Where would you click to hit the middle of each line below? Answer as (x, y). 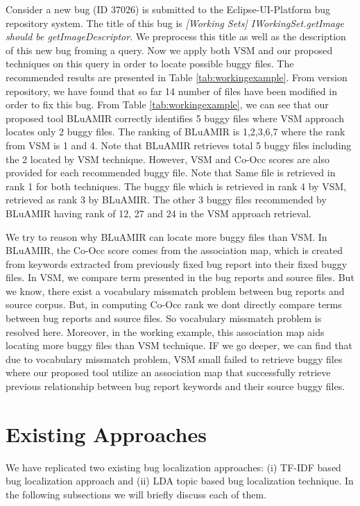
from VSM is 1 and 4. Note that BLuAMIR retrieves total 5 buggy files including (179, 145)
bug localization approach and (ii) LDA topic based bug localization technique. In (180, 481)
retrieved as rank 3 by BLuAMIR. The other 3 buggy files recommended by (166, 200)
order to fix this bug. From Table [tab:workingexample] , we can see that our (167, 104)
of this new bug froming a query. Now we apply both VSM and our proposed (169, 50)
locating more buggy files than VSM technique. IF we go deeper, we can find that (179, 345)
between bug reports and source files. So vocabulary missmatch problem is (164, 318)
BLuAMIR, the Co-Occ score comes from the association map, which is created (174, 250)
